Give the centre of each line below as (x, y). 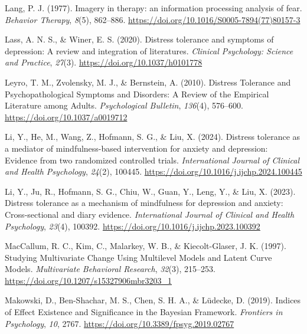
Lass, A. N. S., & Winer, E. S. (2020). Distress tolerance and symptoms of (139, 39)
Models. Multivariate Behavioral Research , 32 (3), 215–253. (110, 269)
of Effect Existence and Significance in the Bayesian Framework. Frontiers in (144, 312)
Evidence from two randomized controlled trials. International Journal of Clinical (152, 160)
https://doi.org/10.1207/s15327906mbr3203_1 (88, 280)
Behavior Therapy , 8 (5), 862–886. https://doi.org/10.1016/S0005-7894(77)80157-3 (153, 19)
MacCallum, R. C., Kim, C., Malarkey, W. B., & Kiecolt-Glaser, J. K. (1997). (146, 246)
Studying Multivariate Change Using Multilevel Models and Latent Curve (138, 257)
